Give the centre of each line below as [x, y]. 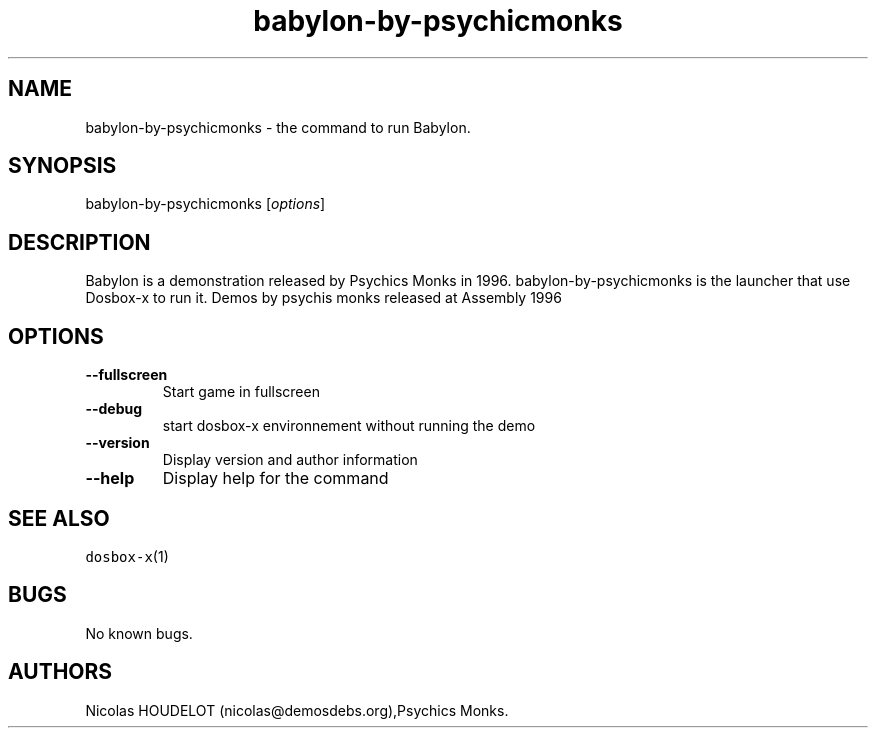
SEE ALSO [59, 518]
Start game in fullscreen [241, 392]
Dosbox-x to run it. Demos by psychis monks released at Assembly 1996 [323, 298]
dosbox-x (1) [127, 556]
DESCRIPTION [79, 242]
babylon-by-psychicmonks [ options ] [205, 204]
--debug [114, 409]
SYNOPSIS [62, 166]
